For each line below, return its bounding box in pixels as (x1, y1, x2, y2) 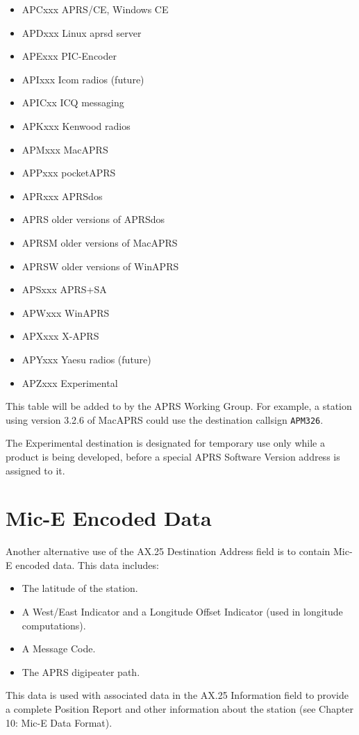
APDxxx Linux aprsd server (22, 25, 142, 40)
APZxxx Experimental (22, 375, 118, 390)
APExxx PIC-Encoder (22, 49, 117, 63)
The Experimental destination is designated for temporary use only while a (6, 436, 325, 450)
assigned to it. (6, 463, 65, 477)
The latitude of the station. (22, 581, 138, 595)
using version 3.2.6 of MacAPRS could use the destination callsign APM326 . (6, 412, 324, 427)
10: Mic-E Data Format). (6, 715, 112, 729)
